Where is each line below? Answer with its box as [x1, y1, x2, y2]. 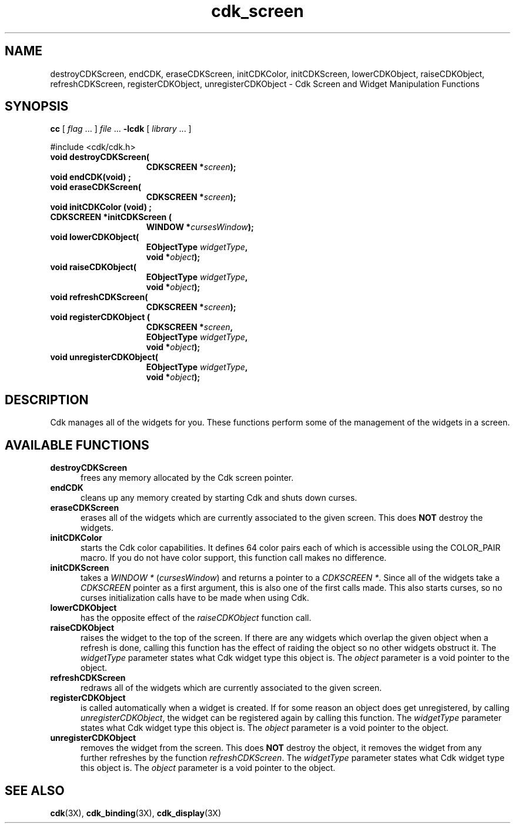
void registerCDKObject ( [50, 312, 150, 322]
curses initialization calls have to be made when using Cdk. [81, 593, 309, 603]
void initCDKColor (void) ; [50, 202, 152, 212]
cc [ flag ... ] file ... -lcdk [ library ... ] [50, 124, 192, 134]
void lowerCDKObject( [50, 232, 139, 242]
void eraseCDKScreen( [50, 182, 142, 192]
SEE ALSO [5, 783, 65, 798]
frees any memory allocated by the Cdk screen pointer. [81, 473, 294, 483]
